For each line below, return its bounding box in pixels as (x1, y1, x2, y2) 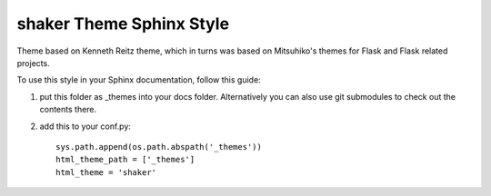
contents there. (39, 104, 97, 115)
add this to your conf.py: (39, 121, 132, 132)
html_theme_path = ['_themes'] (55, 154, 195, 165)
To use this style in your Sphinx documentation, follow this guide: (16, 74, 261, 85)
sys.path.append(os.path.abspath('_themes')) (55, 142, 263, 152)
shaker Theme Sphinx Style (16, 14, 230, 34)
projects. (16, 57, 50, 68)
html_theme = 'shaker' (55, 167, 157, 177)
